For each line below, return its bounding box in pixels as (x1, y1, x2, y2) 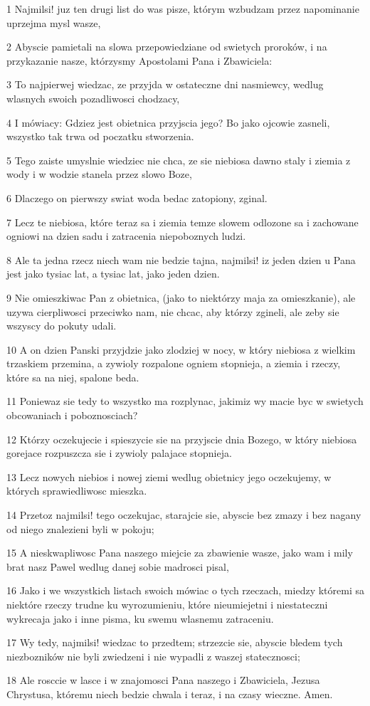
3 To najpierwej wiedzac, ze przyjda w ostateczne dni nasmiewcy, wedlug (6, 77, 324, 92)
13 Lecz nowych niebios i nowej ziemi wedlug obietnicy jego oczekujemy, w (6, 469, 332, 484)
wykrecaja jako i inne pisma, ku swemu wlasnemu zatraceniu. (6, 611, 274, 626)
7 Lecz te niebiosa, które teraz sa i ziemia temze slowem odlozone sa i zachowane (6, 214, 359, 229)
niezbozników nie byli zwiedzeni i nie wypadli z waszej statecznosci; (6, 648, 300, 663)
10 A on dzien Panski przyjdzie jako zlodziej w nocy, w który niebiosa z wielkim (6, 342, 356, 357)
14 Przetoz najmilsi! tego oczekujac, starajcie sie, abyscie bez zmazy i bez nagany (6, 507, 361, 522)
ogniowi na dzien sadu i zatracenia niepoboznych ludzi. (6, 228, 246, 243)
